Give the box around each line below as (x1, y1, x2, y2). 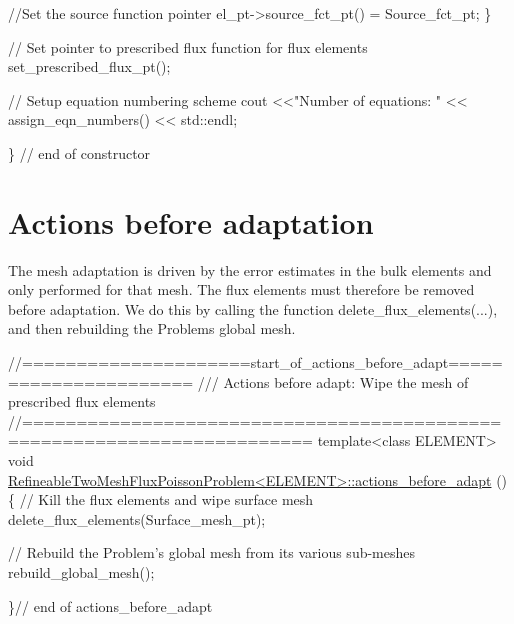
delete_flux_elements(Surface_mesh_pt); (8, 508, 266, 529)
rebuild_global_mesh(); (8, 562, 155, 582)
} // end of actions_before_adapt (8, 595, 213, 616)
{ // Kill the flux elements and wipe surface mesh (8, 489, 314, 510)
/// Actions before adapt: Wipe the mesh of (197, 371, 469, 392)
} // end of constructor (8, 142, 151, 163)
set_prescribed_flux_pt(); (8, 56, 171, 77)
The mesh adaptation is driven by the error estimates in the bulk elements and (8, 259, 492, 280)
